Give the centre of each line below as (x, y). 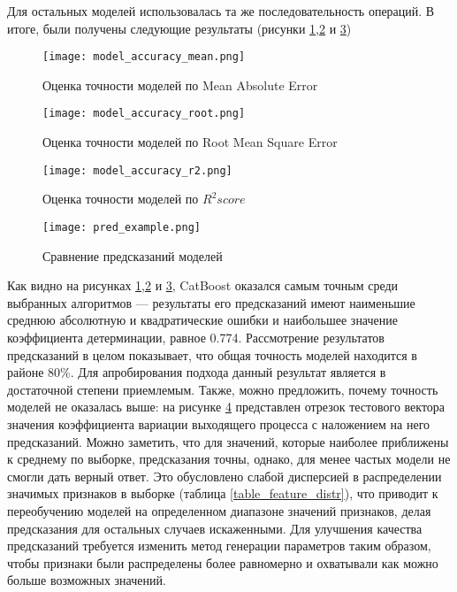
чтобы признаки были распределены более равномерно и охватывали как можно (223, 562)
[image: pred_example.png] (122, 227)
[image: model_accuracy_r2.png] (137, 170)
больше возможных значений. (87, 580)
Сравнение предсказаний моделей (133, 255)
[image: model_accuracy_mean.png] (144, 57)
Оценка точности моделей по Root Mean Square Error (190, 142)
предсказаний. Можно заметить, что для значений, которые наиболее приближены (228, 441)
